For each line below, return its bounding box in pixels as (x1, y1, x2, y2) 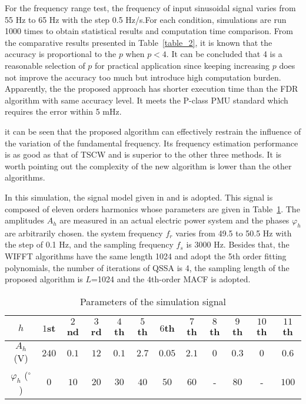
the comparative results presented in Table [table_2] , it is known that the (5, 36, 272, 48)
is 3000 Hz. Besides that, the (186, 238, 290, 251)
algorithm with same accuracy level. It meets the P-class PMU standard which (5, 94, 288, 106)
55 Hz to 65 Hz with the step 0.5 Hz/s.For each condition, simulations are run (5, 13, 287, 25)
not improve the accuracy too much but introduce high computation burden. (5, 71, 281, 83)
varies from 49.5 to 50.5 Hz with (175, 226, 292, 239)
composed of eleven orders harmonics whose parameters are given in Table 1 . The (5, 202, 300, 215)
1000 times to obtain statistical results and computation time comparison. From (5, 25, 293, 37)
